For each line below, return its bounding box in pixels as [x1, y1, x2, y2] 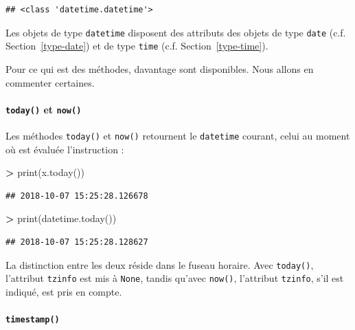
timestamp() [5, 315, 60, 325]
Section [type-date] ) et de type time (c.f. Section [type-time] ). [5, 38, 268, 53]
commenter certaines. [5, 75, 95, 89]
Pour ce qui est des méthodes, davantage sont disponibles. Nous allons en [5, 61, 314, 76]
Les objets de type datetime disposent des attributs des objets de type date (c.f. [5, 25, 346, 39]
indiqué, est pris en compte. [5, 284, 122, 298]
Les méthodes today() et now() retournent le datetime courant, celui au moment [5, 128, 350, 142]
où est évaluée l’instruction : [5, 142, 124, 156]
